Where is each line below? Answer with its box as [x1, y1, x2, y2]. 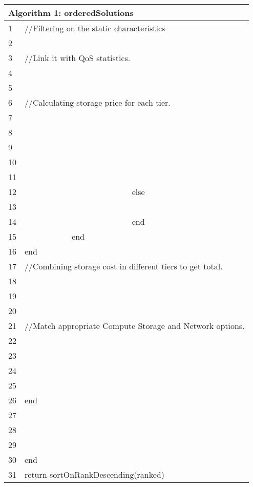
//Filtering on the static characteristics [25, 22, 165, 34]
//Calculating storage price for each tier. [25, 96, 171, 108]
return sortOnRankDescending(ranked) [25, 469, 164, 480]
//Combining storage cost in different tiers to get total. [25, 260, 223, 272]
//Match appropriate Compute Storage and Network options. [25, 320, 245, 332]
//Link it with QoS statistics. [25, 52, 131, 64]
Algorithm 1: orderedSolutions [8, 7, 134, 18]
